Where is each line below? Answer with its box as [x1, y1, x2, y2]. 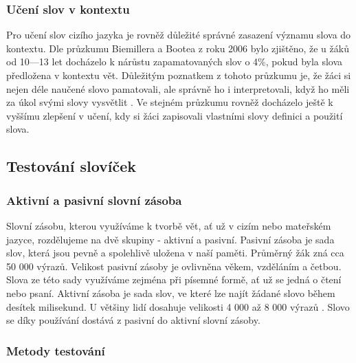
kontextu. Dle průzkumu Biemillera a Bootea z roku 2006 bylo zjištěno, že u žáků [6, 41, 349, 55]
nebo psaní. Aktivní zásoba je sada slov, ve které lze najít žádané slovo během [6, 285, 335, 300]
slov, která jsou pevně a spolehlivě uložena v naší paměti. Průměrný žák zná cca [6, 245, 344, 260]
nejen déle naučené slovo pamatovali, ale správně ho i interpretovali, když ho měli [6, 81, 350, 96]
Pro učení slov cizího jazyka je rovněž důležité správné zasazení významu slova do [6, 27, 351, 42]
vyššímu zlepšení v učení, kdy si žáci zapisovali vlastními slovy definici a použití [6, 108, 343, 122]
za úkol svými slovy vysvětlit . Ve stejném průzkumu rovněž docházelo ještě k [6, 95, 333, 109]
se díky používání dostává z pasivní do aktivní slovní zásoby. [6, 313, 260, 327]
